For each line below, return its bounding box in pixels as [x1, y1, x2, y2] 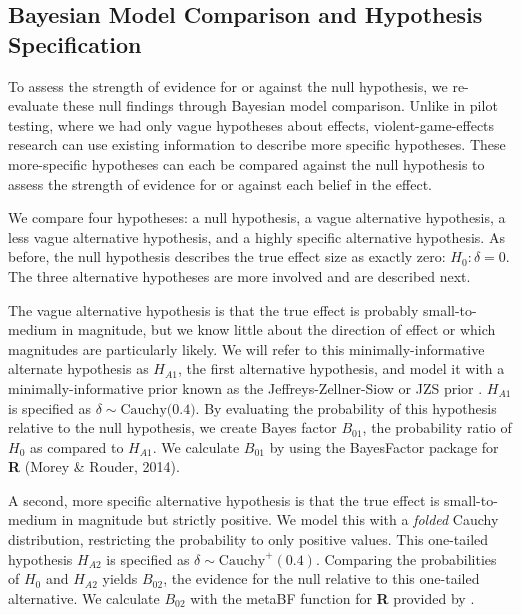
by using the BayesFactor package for [269, 436, 499, 457]
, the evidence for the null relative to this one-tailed [163, 568, 480, 589]
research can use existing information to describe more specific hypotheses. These [8, 134, 506, 155]
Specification [8, 28, 142, 59]
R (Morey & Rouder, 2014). [8, 456, 180, 477]
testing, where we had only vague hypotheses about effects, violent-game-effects [8, 114, 495, 135]
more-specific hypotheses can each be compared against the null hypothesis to [8, 153, 485, 174]
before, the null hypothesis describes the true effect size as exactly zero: [8, 246, 446, 267]
